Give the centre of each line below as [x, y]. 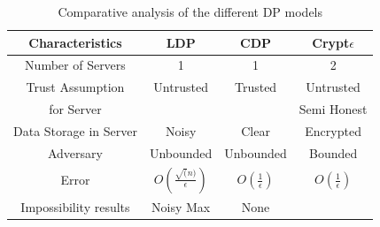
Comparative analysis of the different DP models [190, 11]
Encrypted [333, 130]
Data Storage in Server [75, 130]
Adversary [75, 152]
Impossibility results [75, 206]
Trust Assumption [75, 87]
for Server [75, 109]
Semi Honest [333, 109]
